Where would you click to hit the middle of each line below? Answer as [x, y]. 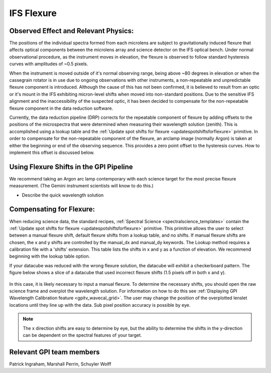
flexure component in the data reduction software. [61, 108]
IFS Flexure [33, 13]
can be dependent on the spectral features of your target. [83, 335]
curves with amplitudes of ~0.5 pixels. [49, 64]
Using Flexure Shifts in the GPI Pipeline [71, 167]
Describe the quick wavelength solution [63, 195]
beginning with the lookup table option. [50, 256]
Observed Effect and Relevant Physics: [72, 31]
